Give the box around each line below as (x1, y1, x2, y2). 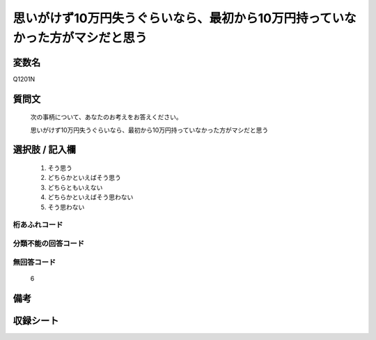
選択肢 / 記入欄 (13, 144, 77, 156)
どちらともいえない (47, 183, 103, 192)
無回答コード (13, 257, 56, 267)
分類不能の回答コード (13, 238, 85, 248)
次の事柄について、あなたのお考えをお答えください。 (30, 113, 182, 121)
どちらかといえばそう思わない (47, 193, 134, 201)
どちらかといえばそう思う (47, 173, 121, 182)
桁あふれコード (13, 220, 63, 230)
